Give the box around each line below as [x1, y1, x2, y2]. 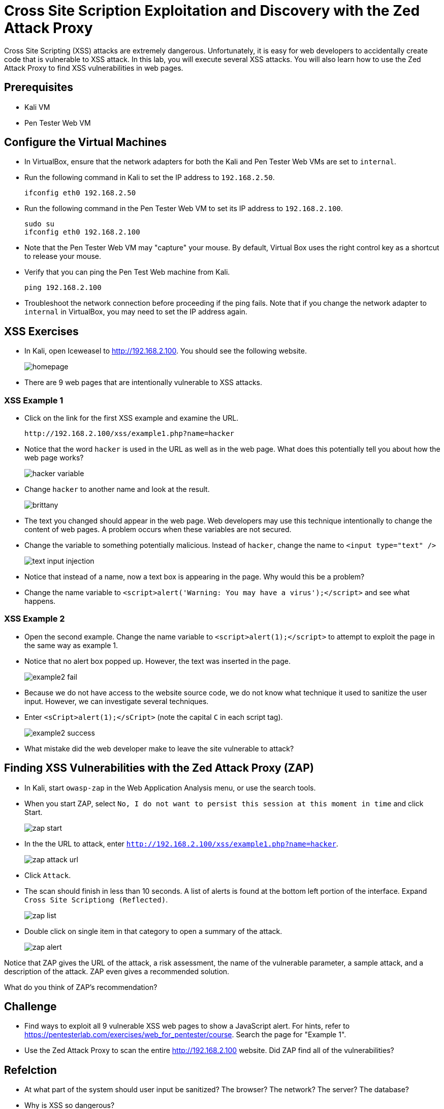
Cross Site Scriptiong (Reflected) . [24, 895, 168, 904]
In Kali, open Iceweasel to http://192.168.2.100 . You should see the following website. [24, 346, 307, 356]
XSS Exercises [4, 325, 79, 338]
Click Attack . [24, 870, 71, 880]
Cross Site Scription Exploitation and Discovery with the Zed [4, 2, 420, 19]
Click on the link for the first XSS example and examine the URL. [24, 414, 239, 423]
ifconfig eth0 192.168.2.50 [24, 189, 136, 197]
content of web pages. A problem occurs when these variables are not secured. [24, 525, 292, 534]
